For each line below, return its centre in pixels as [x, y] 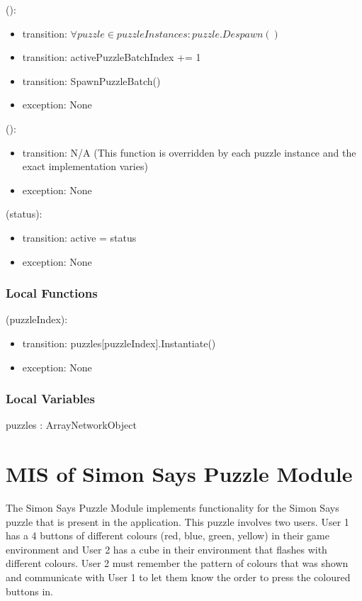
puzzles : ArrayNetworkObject [71, 425]
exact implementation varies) [85, 166]
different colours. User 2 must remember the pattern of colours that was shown [177, 563]
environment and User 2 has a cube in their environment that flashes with [166, 549]
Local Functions [52, 293]
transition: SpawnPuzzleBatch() [91, 80]
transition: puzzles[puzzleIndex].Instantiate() [119, 343]
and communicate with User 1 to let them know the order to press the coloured [178, 577]
